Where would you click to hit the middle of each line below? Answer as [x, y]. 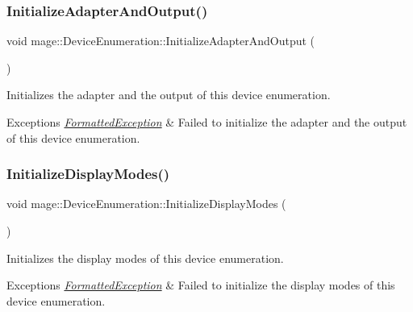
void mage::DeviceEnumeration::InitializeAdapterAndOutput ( [161, 41]
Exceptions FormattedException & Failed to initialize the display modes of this [201, 285]
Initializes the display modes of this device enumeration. [145, 258]
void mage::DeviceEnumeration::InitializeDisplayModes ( [146, 204]
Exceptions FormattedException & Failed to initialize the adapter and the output [207, 122]
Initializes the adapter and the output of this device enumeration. [169, 95]
